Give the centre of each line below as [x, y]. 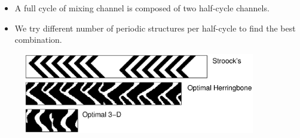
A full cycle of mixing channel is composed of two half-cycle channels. [142, 8]
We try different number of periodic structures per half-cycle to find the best [155, 28]
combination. [38, 40]
